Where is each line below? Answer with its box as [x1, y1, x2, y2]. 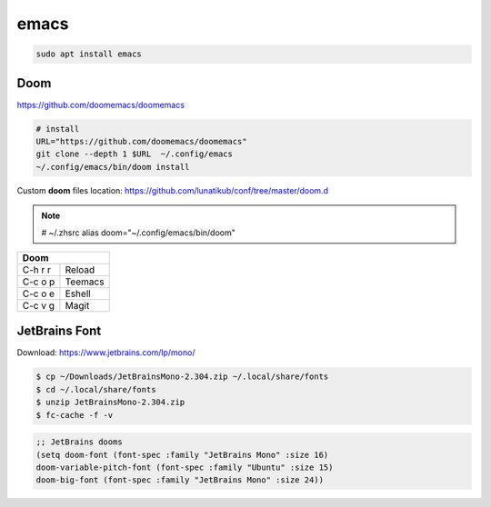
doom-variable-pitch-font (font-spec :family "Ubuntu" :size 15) [35, 462, 334, 472]
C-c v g [22, 299, 55, 312]
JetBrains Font [16, 323, 102, 339]
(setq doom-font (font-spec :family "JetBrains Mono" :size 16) [35, 450, 329, 460]
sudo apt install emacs [35, 49, 143, 59]
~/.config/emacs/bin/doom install [35, 162, 190, 172]
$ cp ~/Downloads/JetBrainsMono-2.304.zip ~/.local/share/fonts [35, 372, 329, 382]
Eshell [65, 287, 91, 300]
